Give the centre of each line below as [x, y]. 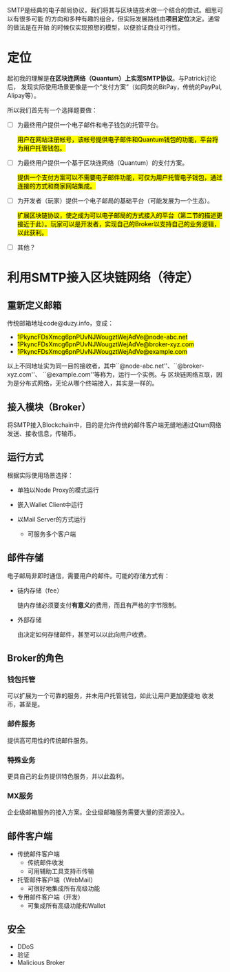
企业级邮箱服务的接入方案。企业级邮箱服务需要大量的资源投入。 [97, 812]
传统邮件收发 [45, 863]
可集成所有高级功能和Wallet [66, 906]
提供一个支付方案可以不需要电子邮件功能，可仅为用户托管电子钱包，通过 [119, 177]
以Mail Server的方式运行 [51, 519]
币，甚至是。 [25, 704]
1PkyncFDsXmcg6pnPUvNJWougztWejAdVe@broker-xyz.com [106, 344]
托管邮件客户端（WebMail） [56, 880]
